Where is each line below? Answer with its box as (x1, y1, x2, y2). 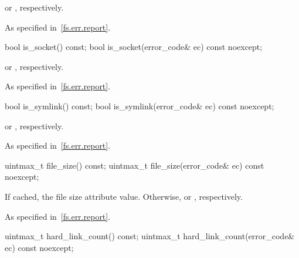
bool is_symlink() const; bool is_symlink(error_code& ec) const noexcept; (5, 99, 274, 112)
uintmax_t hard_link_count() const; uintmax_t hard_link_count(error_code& (5, 230, 295, 242)
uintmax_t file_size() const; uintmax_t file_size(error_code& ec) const (5, 159, 264, 171)
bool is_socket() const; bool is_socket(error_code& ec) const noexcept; (5, 41, 263, 53)
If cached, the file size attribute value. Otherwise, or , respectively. (5, 190, 243, 202)
